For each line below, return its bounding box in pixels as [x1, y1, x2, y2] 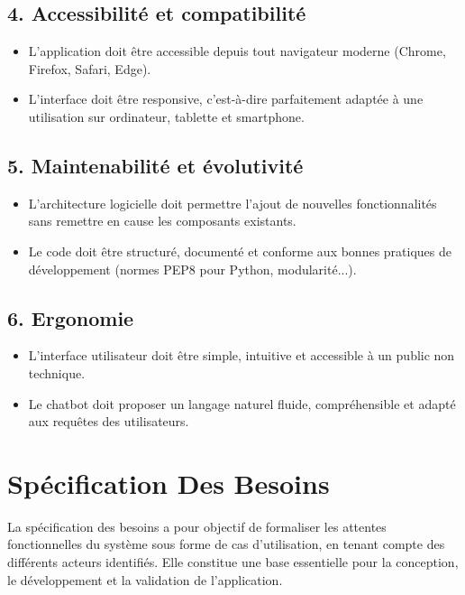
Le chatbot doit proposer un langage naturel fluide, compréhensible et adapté [28, 394, 456, 413]
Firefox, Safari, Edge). [28, 59, 151, 78]
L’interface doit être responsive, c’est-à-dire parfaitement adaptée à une [28, 89, 424, 108]
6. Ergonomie [7, 303, 134, 331]
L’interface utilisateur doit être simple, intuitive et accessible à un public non [28, 346, 455, 365]
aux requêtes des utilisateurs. [28, 412, 189, 431]
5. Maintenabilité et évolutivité [7, 151, 304, 179]
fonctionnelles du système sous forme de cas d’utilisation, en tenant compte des [7, 535, 445, 553]
